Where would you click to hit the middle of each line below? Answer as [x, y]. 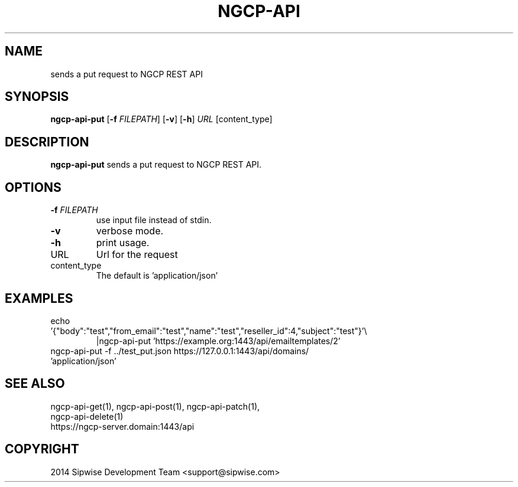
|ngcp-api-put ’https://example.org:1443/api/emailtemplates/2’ [218, 341]
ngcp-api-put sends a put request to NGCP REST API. [156, 165]
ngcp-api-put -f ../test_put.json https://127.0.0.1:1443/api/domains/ [180, 351]
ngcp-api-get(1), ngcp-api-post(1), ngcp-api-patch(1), [155, 406]
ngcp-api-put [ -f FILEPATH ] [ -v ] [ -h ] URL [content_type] [161, 119]
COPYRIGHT [42, 449]
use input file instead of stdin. [154, 220]
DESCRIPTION [47, 142]
